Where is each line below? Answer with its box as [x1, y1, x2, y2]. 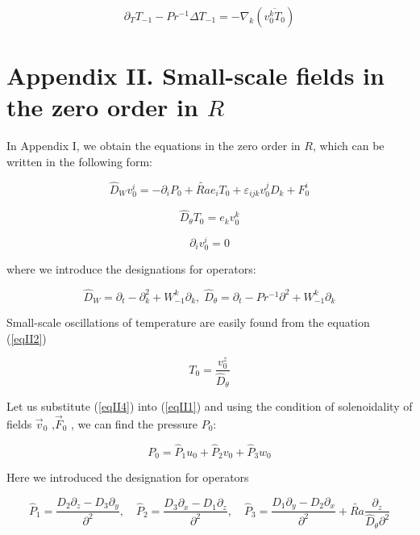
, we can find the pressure [71, 415, 198, 432]
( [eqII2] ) [6, 329, 47, 346]
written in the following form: [6, 153, 152, 169]
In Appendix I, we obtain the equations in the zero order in [6, 137, 301, 154]
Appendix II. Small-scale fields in [6, 59, 385, 92]
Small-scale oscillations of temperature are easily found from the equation [6, 314, 370, 331]
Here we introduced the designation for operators [6, 469, 249, 486]
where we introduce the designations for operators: [6, 260, 256, 277]
